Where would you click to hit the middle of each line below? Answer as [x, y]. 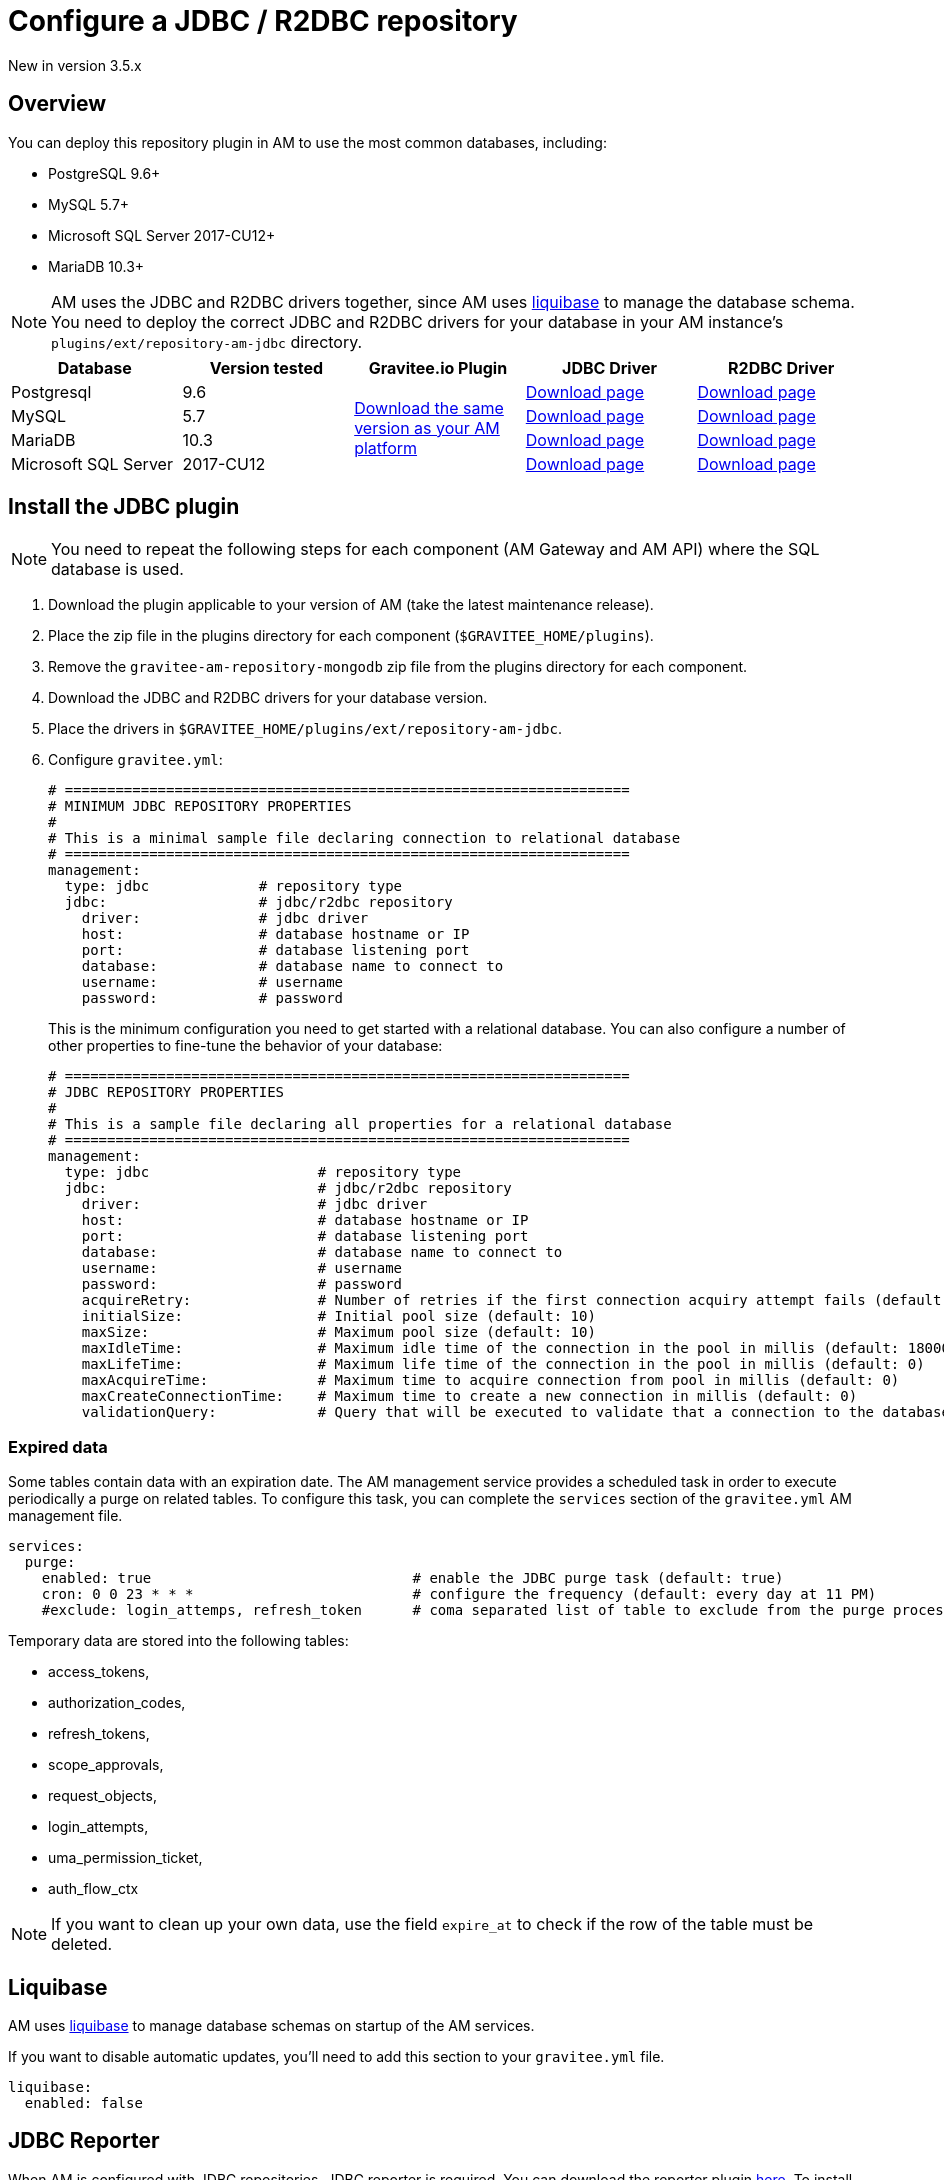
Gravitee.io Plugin [438, 367]
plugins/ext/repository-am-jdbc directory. [207, 341]
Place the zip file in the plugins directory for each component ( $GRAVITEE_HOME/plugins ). [351, 636]
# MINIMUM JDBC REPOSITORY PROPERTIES [200, 806]
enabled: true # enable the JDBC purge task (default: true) [412, 1578]
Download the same [429, 407]
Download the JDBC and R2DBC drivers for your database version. [268, 698]
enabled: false [83, 2103]
